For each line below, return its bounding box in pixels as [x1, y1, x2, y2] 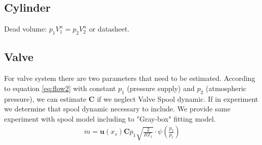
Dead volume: [4, 23, 47, 34]
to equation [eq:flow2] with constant [4, 82, 116, 93]
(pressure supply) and [127, 82, 195, 93]
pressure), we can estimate [4, 93, 86, 104]
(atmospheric [206, 82, 246, 93]
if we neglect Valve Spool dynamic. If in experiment [97, 93, 258, 104]
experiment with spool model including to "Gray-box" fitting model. [4, 113, 216, 124]
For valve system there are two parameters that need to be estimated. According [4, 73, 255, 83]
